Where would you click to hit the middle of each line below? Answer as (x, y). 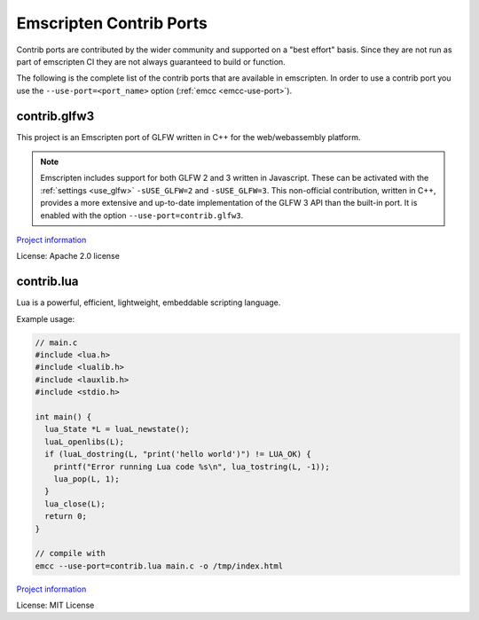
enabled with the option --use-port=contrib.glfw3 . (142, 215)
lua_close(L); (75, 504)
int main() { (63, 416)
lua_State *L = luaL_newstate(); (117, 429)
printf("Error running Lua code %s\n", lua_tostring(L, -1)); (192, 467)
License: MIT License (55, 605)
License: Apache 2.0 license (68, 256)
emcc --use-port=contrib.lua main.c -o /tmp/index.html (159, 566)
